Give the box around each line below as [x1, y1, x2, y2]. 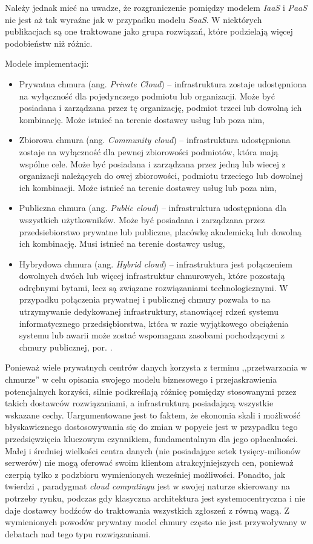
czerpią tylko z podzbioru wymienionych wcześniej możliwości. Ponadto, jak [5, 468, 286, 480]
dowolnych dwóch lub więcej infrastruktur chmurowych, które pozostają [19, 269, 285, 282]
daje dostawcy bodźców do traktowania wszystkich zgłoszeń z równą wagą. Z [5, 503, 290, 516]
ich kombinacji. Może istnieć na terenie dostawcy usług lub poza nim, [19, 181, 277, 193]
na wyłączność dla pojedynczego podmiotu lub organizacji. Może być [19, 89, 275, 102]
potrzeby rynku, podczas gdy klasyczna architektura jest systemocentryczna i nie [5, 491, 306, 504]
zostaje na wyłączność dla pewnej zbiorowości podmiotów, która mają [19, 145, 278, 158]
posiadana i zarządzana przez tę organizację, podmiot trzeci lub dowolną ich [19, 101, 302, 114]
